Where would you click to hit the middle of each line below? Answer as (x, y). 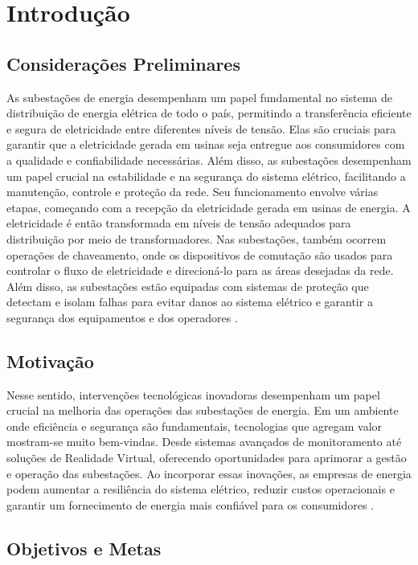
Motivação (50, 360)
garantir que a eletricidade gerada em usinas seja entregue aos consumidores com (206, 144)
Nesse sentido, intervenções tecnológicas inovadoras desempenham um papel (193, 394)
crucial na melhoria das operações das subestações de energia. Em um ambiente (203, 410)
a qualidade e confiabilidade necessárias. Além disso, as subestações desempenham (209, 160)
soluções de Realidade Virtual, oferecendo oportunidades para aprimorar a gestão (207, 458)
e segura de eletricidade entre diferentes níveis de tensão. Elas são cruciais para (201, 128)
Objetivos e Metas (84, 548)
